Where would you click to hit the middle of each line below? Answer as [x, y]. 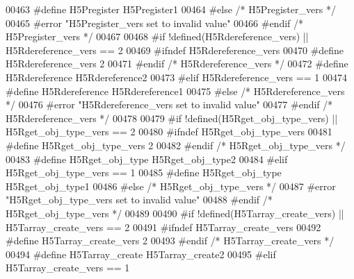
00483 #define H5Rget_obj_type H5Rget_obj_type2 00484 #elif [147, 159]
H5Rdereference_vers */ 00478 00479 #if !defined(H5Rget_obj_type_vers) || [172, 118]
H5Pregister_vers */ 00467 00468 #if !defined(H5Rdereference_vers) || [157, 36]
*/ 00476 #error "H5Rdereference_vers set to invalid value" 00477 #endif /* [169, 104]
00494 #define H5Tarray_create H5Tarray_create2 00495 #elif [141, 254]
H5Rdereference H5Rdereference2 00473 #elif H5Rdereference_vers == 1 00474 [176, 77]
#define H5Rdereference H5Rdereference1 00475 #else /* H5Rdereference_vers [175, 91]
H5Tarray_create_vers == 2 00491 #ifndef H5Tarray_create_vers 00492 [163, 227]
